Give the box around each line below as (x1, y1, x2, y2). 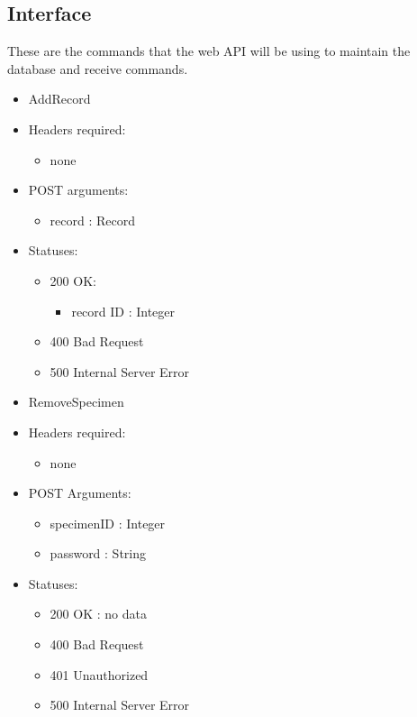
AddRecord (28, 89, 91, 108)
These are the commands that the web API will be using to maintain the (7, 41, 411, 60)
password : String (50, 544, 147, 563)
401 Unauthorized (50, 665, 149, 684)
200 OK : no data (50, 604, 147, 623)
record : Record (50, 210, 136, 229)
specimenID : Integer (50, 513, 166, 532)
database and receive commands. (7, 59, 188, 78)
